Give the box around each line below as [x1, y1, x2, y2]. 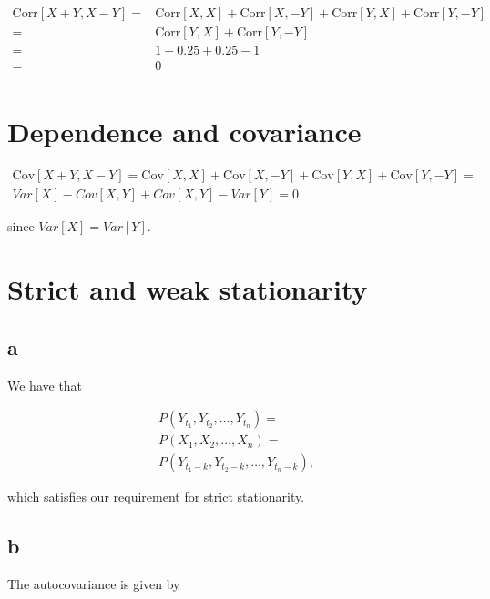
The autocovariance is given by [7, 574, 180, 593]
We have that [7, 375, 83, 394]
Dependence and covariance [7, 113, 362, 150]
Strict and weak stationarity [7, 270, 368, 308]
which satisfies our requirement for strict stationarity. [7, 487, 305, 506]
